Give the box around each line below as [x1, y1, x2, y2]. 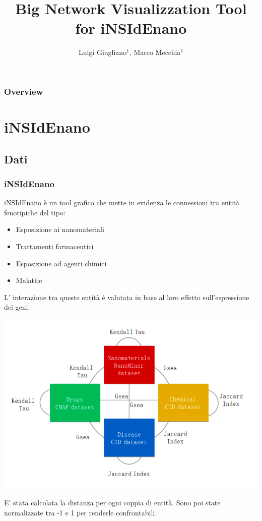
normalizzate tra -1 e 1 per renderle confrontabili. [4, 507, 157, 517]
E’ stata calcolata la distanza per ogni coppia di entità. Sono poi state [4, 497, 221, 508]
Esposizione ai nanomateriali [16, 224, 104, 235]
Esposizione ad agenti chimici [16, 258, 107, 268]
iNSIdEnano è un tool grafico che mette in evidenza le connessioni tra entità [4, 197, 240, 208]
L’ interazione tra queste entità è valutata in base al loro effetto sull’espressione [4, 292, 249, 302]
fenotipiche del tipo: [4, 207, 65, 217]
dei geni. [4, 302, 30, 312]
